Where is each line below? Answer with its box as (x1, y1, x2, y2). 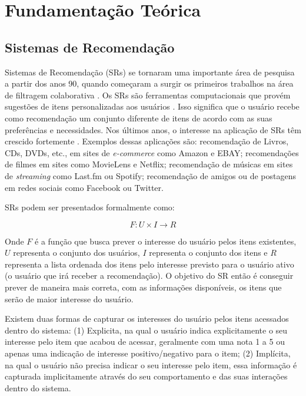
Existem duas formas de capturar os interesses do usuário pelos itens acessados (5, 312, 289, 325)
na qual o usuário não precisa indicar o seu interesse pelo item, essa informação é (5, 358, 297, 371)
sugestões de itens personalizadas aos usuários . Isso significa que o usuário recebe (5, 100, 300, 113)
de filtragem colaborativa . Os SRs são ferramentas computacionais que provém (5, 88, 291, 101)
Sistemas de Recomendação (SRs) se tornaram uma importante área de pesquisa (5, 65, 295, 78)
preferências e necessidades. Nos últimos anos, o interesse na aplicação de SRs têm (5, 123, 301, 136)
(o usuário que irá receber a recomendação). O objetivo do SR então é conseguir (5, 269, 294, 282)
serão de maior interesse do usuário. (5, 292, 134, 305)
